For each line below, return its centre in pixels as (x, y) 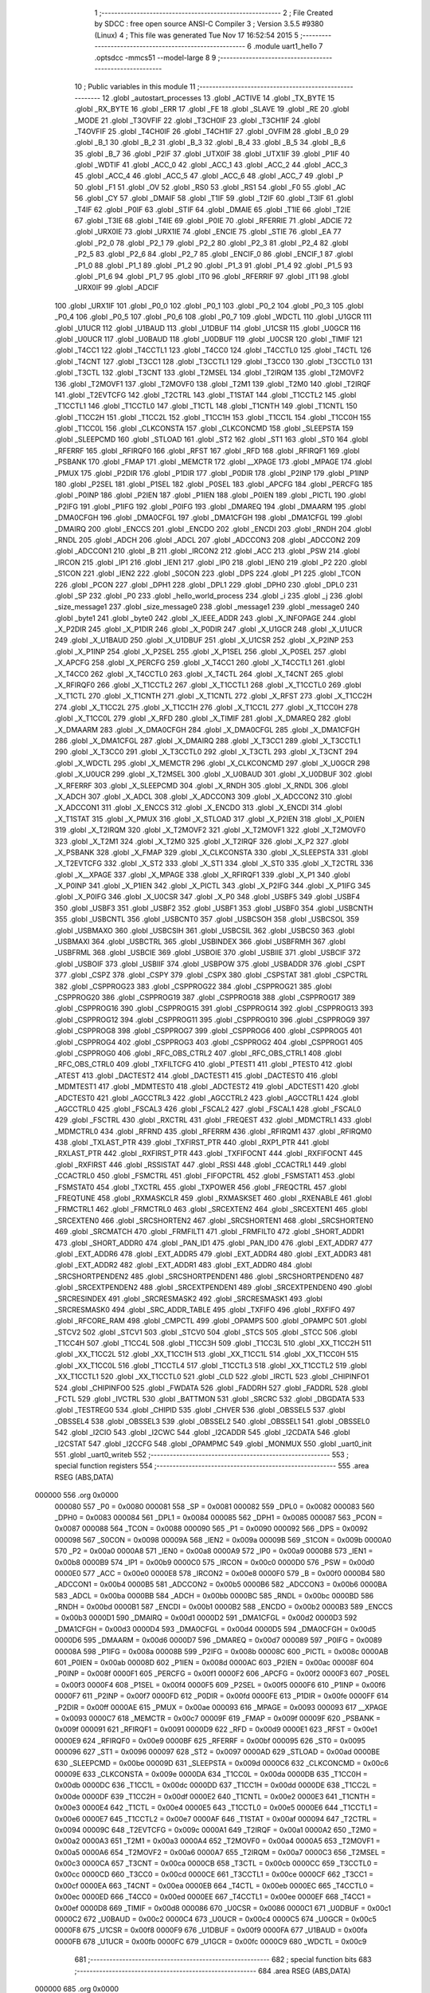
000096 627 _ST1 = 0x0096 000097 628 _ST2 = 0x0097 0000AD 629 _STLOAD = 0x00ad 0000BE (217, 1752)
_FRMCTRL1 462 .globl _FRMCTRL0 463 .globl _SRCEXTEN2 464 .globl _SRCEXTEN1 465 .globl (211, 1209)
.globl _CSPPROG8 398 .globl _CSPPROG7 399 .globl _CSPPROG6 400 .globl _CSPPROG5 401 (208, 1031)
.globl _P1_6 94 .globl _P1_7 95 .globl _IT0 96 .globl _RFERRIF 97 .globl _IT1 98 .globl (212, 276)
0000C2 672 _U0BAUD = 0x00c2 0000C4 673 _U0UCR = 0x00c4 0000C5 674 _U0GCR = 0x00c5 (216, 1919)
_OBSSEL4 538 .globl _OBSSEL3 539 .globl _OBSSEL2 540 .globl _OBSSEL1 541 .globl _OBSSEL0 (212, 1421)
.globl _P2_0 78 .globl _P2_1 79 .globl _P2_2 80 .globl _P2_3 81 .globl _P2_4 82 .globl (211, 242)
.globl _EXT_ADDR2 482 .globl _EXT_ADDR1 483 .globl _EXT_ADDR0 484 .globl (183, 1265)
